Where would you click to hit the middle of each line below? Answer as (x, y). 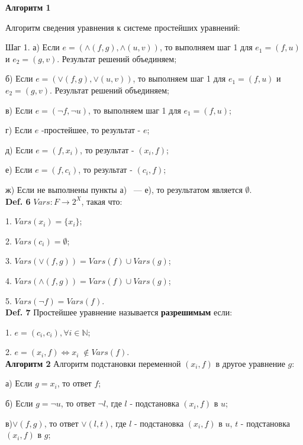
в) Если (19, 110)
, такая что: (102, 201)
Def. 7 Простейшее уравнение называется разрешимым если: (119, 312)
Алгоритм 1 (28, 7)
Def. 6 (18, 201)
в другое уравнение (250, 363)
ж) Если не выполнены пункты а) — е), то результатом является (124, 189)
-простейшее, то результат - (91, 130)
